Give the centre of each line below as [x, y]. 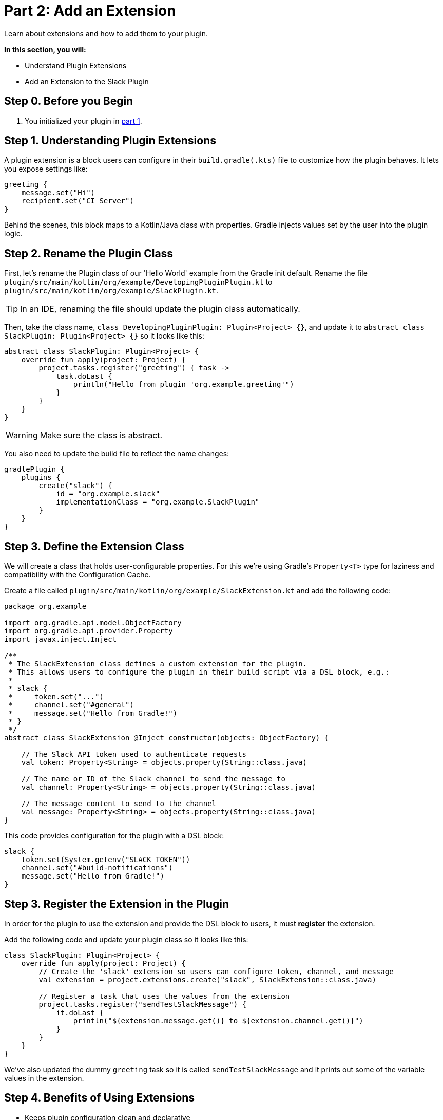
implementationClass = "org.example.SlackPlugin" [158, 502]
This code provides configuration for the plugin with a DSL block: [114, 836]
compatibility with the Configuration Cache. [78, 575]
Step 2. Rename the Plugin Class [89, 253]
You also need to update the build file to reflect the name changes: [117, 454]
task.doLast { [84, 376]
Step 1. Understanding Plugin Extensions [110, 141]
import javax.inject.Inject [61, 639]
